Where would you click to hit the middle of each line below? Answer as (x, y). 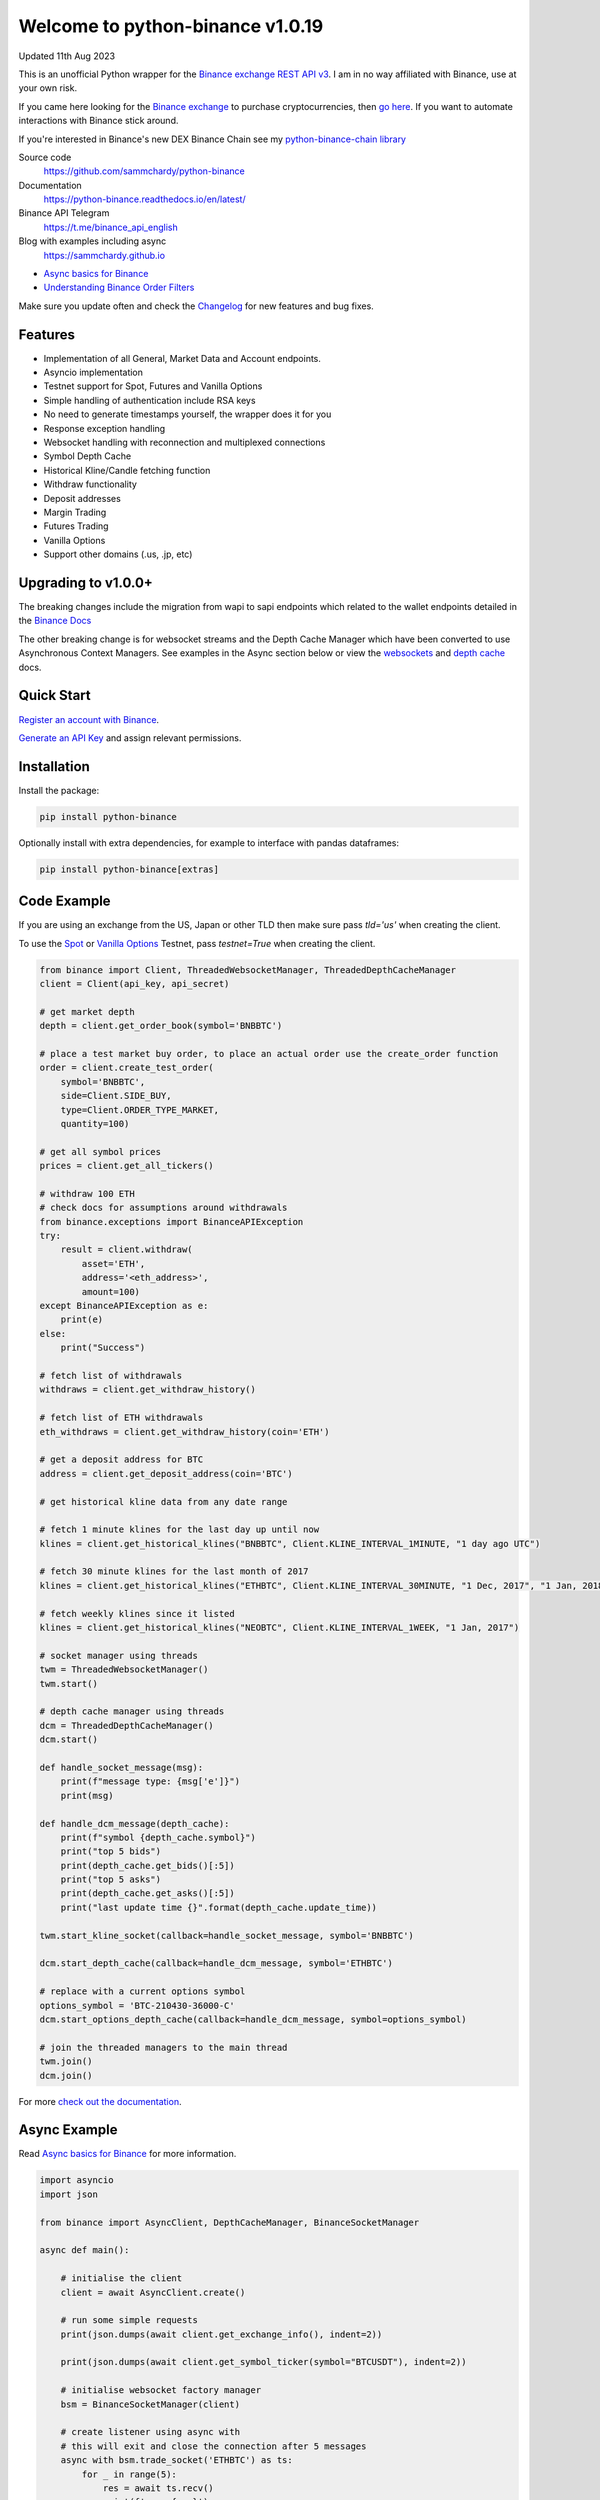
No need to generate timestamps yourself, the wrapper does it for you (187, 414)
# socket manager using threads (119, 1655)
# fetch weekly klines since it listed (137, 1613)
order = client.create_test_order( (126, 1068)
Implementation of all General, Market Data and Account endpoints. (182, 358)
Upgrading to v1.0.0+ (86, 582)
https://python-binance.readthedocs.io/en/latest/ (144, 199)
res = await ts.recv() (158, 2488)
